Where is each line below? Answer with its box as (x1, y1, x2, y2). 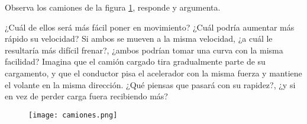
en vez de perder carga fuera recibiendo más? (5, 90, 168, 102)
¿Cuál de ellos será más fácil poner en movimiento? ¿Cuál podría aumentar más (5, 21, 295, 33)
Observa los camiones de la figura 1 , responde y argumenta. (5, 1, 221, 13)
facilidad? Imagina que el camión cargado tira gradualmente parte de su (5, 55, 266, 68)
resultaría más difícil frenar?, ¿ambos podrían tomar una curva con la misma (5, 43, 283, 56)
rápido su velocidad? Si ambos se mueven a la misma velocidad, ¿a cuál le (5, 32, 273, 45)
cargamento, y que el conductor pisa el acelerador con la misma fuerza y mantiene (5, 66, 302, 79)
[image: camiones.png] (28, 110, 118, 119)
